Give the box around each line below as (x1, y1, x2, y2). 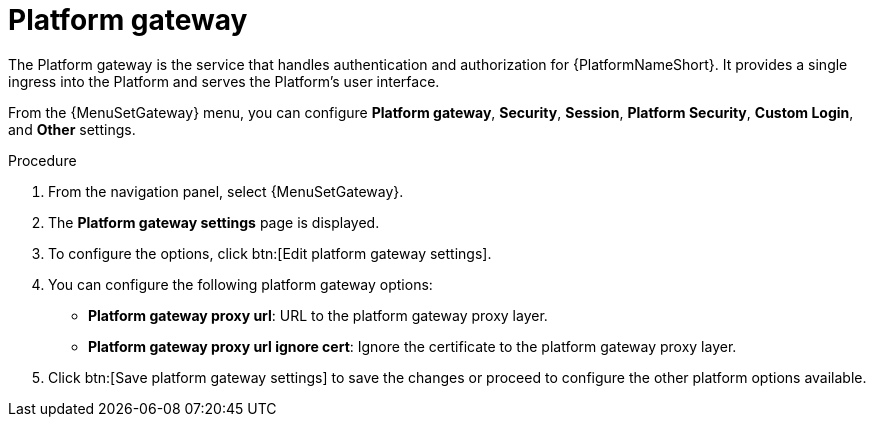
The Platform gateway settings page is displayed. (48, 213, 380, 231)
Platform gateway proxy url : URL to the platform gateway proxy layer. (88, 306, 548, 324)
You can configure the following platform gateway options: (48, 275, 433, 293)
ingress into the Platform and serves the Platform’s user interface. (8, 72, 440, 90)
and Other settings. (8, 120, 136, 138)
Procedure (8, 151, 77, 169)
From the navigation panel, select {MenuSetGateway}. (48, 182, 404, 200)
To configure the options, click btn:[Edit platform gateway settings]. (48, 244, 492, 262)
